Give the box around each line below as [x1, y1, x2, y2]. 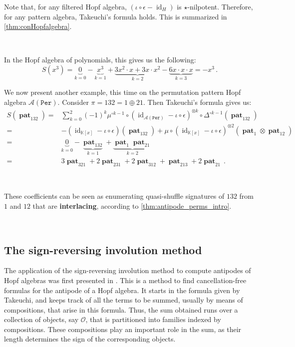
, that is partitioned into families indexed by [85, 314, 221, 325]
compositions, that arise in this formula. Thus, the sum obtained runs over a [4, 304, 238, 315]
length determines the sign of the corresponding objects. [4, 334, 176, 344]
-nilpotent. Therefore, [187, 1, 253, 11]
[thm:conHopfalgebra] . [4, 21, 72, 31]
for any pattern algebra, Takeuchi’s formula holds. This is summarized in [4, 11, 227, 21]
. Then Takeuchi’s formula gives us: [143, 97, 252, 107]
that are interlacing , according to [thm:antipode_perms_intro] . [32, 200, 232, 211]
